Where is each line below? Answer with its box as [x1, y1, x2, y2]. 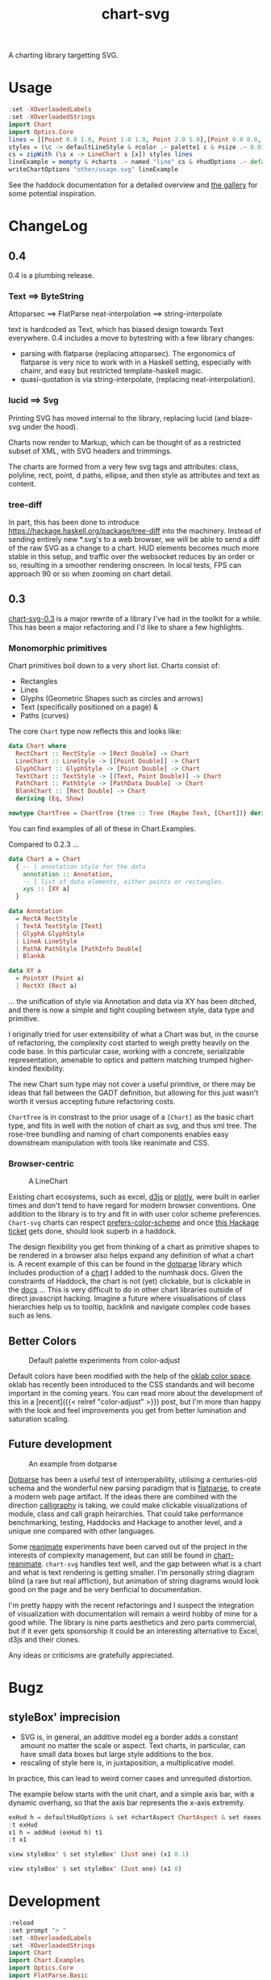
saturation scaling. [8, 1414, 70, 1423]
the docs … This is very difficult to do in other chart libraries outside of [8, 1285, 243, 1295]
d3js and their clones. [8, 1634, 81, 1644]
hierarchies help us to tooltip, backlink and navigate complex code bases [8, 1302, 251, 1312]
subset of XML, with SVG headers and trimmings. [8, 446, 173, 456]
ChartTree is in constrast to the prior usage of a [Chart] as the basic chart [8, 1112, 254, 1121]
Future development [8, 1437, 113, 1451]
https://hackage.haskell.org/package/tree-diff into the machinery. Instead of [8, 526, 262, 536]
